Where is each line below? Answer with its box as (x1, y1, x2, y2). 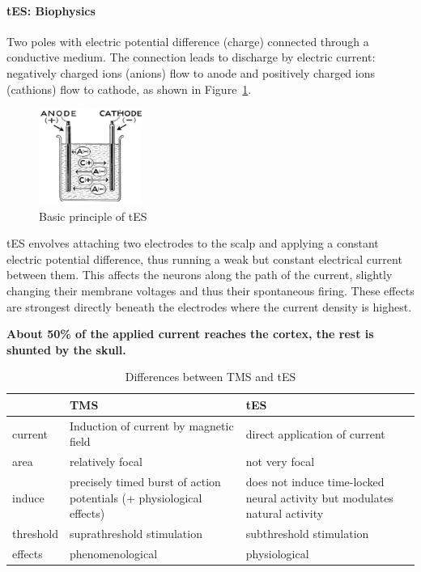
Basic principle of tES (39, 207, 147, 224)
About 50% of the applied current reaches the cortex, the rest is (6, 325, 374, 342)
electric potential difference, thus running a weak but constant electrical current (6, 250, 402, 267)
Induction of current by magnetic (69, 417, 234, 434)
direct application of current (245, 425, 385, 442)
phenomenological (69, 544, 158, 561)
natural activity (245, 505, 324, 522)
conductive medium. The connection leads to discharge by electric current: (6, 49, 376, 66)
